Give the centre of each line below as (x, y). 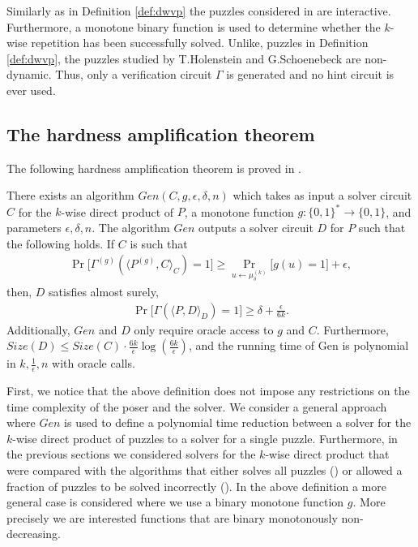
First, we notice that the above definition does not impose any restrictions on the (208, 391)
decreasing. (34, 534)
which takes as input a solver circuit (322, 195)
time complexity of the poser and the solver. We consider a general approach (197, 406)
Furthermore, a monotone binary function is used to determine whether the (194, 26)
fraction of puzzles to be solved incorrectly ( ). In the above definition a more (196, 486)
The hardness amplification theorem (161, 134)
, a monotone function (239, 211)
